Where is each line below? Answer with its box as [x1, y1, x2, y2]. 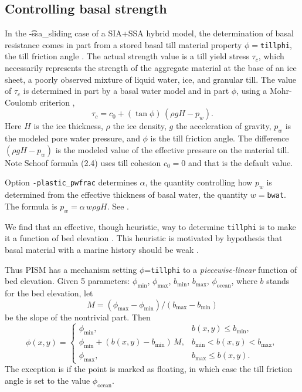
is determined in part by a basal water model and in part [23, 85, 229, 97]
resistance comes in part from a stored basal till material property [5, 38, 242, 50]
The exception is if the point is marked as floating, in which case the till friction [5, 363, 293, 375]
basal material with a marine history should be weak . [5, 243, 199, 255]
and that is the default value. [188, 156, 293, 168]
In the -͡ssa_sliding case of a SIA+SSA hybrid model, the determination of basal [5, 27, 294, 39]
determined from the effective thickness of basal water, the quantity [5, 188, 248, 201]
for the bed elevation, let [5, 286, 93, 299]
